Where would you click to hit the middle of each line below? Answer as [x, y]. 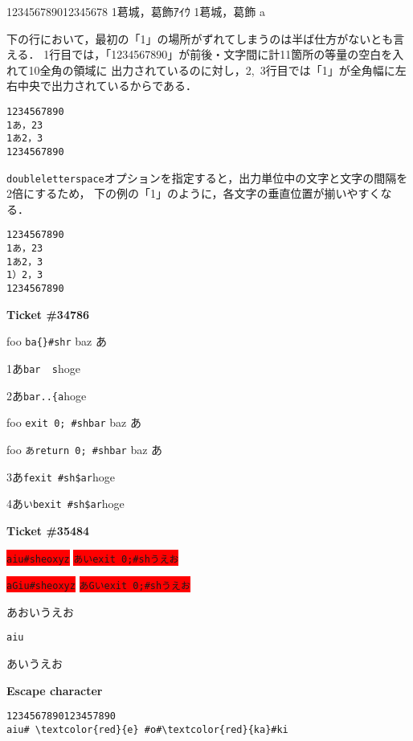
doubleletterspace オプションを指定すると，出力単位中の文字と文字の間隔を [207, 177]
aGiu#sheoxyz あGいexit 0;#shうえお [98, 586]
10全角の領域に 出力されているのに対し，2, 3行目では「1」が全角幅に [212, 70]
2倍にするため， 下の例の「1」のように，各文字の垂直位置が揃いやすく [194, 193]
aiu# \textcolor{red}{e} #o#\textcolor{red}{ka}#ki [147, 729]
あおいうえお [40, 611]
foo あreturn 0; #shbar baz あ [85, 449]
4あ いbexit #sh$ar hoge [65, 504]
